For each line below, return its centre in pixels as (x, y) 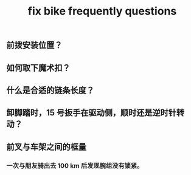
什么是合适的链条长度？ (50, 90)
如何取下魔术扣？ (38, 68)
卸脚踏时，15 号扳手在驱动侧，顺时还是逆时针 (92, 113)
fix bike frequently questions (102, 11)
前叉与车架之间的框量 (46, 147)
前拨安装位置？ (34, 45)
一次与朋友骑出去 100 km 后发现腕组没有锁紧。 (75, 165)
